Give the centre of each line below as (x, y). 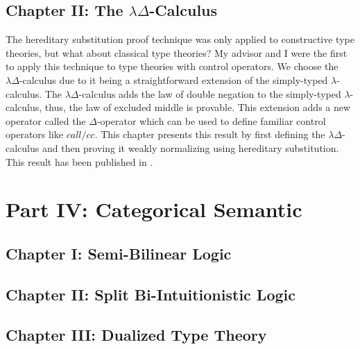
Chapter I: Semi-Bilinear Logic (119, 253)
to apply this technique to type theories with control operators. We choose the (172, 66)
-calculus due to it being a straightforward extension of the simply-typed (173, 79)
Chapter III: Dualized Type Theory (136, 335)
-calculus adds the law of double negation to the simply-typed (210, 93)
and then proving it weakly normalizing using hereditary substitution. (190, 147)
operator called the (46, 120)
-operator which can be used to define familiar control (211, 120)
